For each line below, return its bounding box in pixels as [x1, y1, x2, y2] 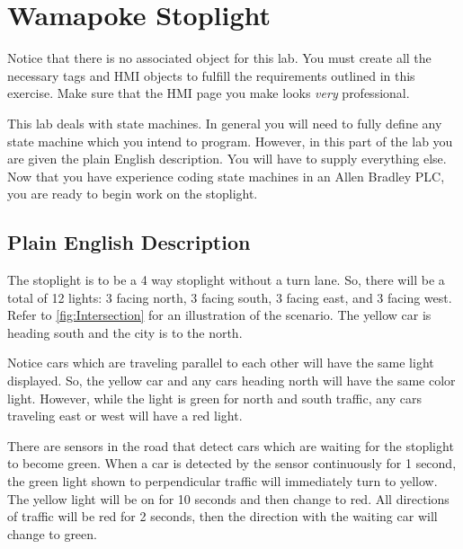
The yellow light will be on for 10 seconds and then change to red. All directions [7, 489, 450, 508]
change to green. [7, 524, 97, 543]
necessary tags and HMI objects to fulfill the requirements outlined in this [7, 66, 415, 84]
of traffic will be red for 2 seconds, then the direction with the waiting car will [7, 507, 438, 526]
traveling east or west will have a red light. [7, 406, 243, 425]
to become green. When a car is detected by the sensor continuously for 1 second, [7, 454, 457, 473]
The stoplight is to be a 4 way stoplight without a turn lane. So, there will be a [7, 270, 445, 289]
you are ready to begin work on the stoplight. [7, 184, 258, 203]
